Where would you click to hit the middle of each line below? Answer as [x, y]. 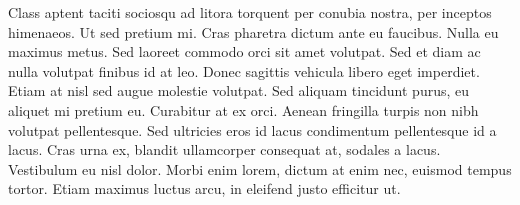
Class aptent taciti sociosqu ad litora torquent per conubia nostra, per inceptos [250, 12]
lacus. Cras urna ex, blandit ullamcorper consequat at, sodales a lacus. [224, 149]
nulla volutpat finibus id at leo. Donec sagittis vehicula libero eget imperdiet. [244, 70]
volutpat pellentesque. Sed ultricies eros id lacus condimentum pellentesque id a [252, 129]
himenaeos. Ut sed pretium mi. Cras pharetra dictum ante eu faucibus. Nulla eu [253, 31]
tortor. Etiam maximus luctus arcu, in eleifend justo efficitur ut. [204, 188]
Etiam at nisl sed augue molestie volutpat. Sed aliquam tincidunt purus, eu [239, 90]
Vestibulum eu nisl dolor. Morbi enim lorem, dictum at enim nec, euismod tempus [260, 168]
